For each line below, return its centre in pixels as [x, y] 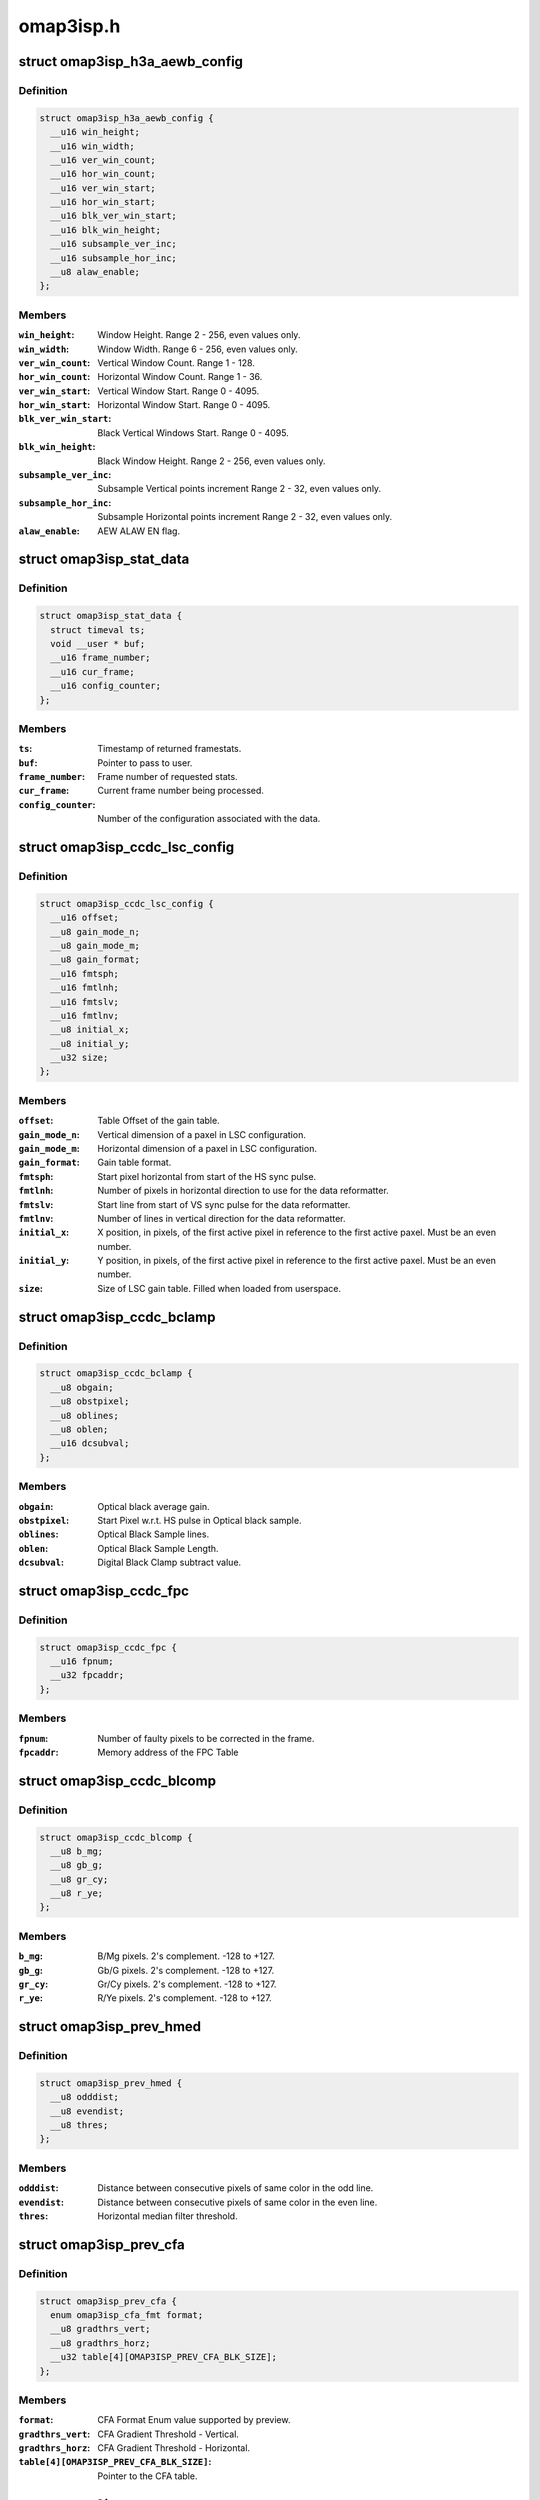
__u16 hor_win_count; [103, 174]
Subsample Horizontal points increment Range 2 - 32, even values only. [245, 517]
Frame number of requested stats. [168, 777]
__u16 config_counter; [106, 686]
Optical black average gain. [153, 1506]
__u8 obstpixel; [90, 1401]
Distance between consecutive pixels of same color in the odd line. [235, 2188]
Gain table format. [134, 1162]
